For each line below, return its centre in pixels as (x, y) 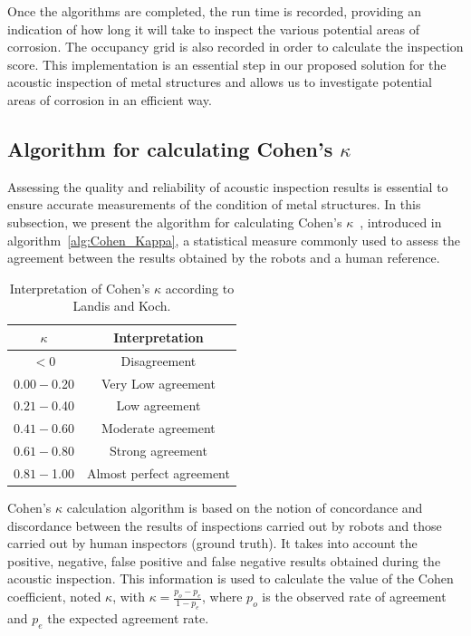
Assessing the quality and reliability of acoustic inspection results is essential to (228, 186)
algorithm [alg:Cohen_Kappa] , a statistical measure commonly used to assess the (234, 240)
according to (200, 288)
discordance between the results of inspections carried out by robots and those (225, 525)
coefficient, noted (54, 597)
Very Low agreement (159, 383)
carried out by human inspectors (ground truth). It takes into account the (212, 543)
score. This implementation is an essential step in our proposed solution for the (227, 64)
